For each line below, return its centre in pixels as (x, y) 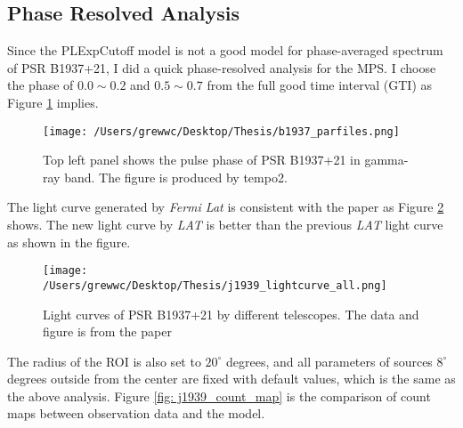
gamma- (386, 160)
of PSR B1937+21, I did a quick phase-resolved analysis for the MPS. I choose (222, 67)
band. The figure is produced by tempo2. (176, 177)
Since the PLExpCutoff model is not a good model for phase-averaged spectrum (225, 50)
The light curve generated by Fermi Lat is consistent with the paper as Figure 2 (226, 207)
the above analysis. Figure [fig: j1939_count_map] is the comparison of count (219, 396)
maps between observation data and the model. (136, 413)
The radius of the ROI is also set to (104, 361)
